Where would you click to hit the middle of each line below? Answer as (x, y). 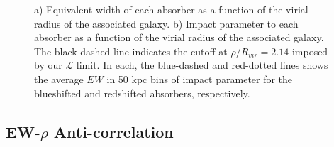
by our (48, 65)
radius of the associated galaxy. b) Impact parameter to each (166, 23)
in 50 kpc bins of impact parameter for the (200, 78)
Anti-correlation (113, 131)
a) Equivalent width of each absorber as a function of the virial (171, 9)
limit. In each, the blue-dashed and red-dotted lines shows (202, 65)
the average (59, 78)
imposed (310, 51)
